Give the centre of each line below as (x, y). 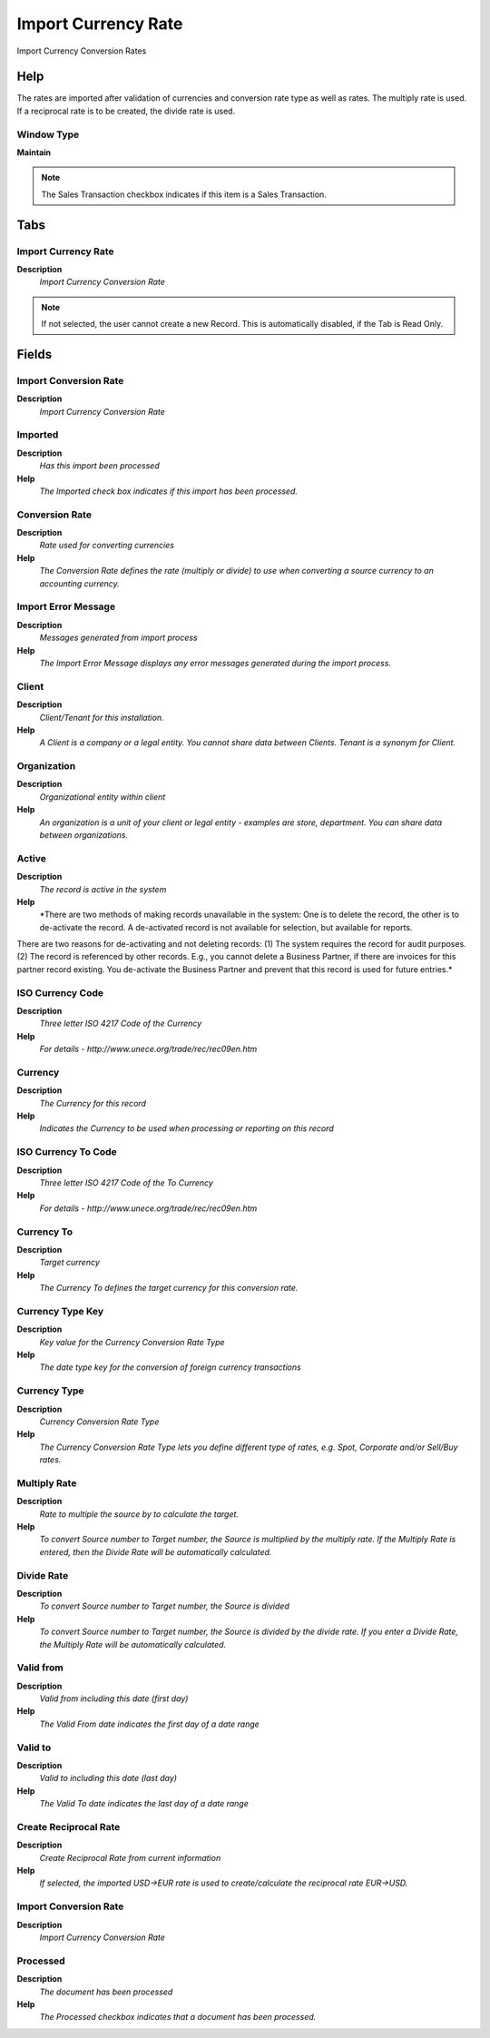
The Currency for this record (93, 1103)
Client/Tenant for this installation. (102, 717)
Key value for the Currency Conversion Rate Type (132, 1342)
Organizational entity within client (103, 797)
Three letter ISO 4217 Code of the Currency (121, 1024)
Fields (34, 354)
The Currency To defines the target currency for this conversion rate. (169, 1288)
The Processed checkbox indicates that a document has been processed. (178, 2017)
